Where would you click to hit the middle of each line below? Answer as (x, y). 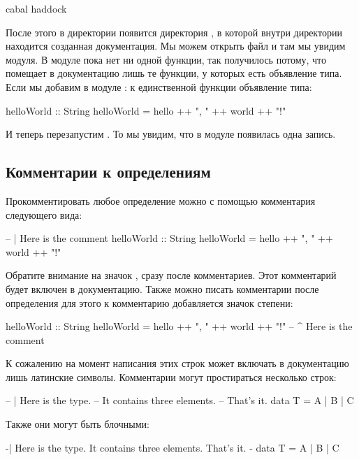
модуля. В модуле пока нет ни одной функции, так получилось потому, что (166, 59)
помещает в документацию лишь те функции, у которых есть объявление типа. (174, 73)
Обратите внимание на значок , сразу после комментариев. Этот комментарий (171, 275)
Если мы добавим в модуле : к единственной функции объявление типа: (159, 86)
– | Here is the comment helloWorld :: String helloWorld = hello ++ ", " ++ (169, 238)
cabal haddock (36, 8)
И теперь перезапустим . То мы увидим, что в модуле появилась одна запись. (171, 134)
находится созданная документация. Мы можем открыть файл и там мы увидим (176, 46)
